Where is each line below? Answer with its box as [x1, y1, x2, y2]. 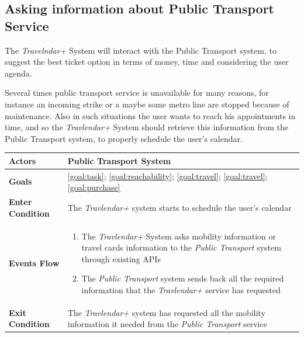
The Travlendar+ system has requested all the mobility [67, 306, 266, 318]
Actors [9, 154, 36, 166]
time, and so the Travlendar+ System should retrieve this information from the [5, 121, 289, 133]
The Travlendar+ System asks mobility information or [81, 230, 276, 242]
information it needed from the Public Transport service [67, 318, 267, 330]
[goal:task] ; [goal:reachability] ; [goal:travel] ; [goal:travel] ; [67, 169, 268, 182]
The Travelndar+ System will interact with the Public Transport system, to [5, 44, 277, 56]
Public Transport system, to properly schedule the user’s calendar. [5, 132, 243, 144]
